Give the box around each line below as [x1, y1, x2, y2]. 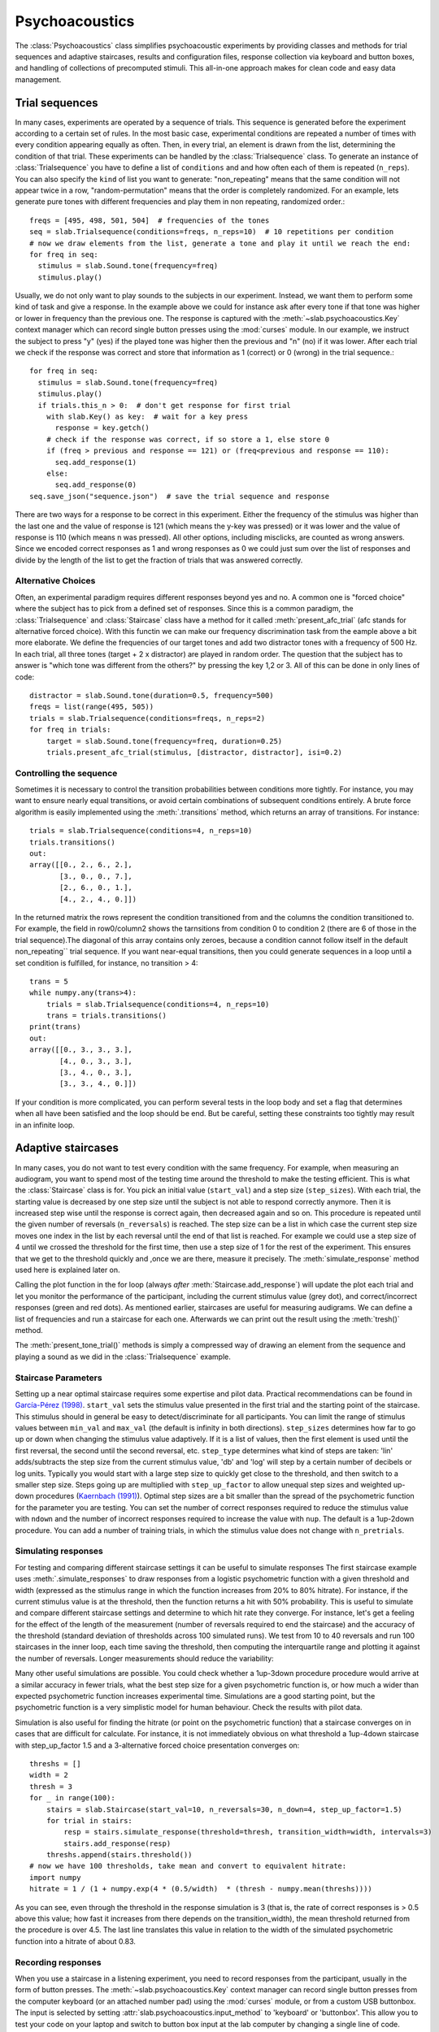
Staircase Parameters [15, 1372, 102, 1383]
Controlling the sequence [15, 767, 118, 779]
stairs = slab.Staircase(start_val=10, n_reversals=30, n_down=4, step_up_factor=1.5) [46, 1804, 402, 1814]
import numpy [29, 1873, 81, 1882]
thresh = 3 [29, 1782, 73, 1791]
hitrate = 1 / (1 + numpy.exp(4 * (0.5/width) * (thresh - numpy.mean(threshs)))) [29, 1884, 373, 1894]
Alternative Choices [15, 575, 96, 587]
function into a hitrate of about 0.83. [15, 1936, 136, 1946]
